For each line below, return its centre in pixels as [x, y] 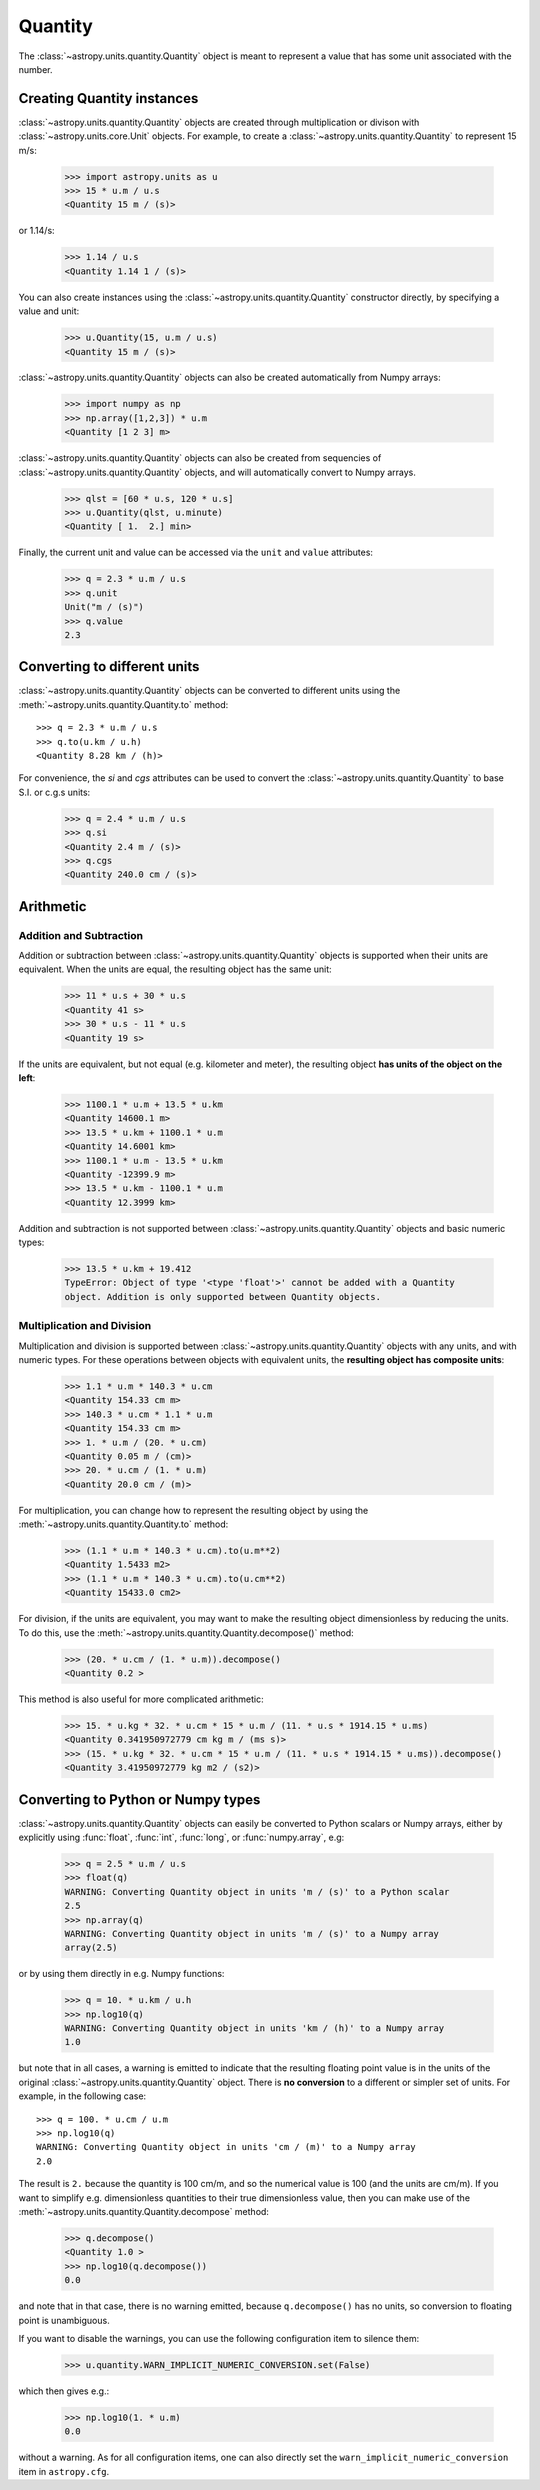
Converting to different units [109, 666]
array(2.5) [91, 1948]
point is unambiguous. [64, 2320]
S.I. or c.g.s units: [54, 792]
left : [27, 1077]
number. [35, 69]
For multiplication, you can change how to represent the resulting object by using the [193, 1510]
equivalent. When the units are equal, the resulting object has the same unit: [175, 969]
